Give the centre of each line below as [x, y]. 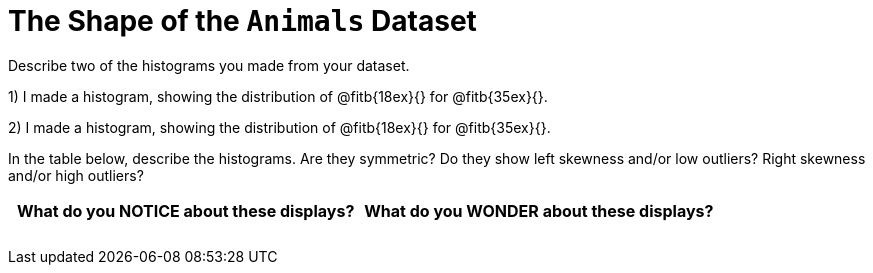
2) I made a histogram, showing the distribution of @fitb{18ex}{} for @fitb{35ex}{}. [279, 127]
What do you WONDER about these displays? [539, 210]
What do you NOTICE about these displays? [185, 210]
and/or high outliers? [76, 175]
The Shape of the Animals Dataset [242, 21]
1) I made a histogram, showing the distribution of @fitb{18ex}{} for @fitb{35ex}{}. [278, 96]
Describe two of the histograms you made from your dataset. [209, 65]
